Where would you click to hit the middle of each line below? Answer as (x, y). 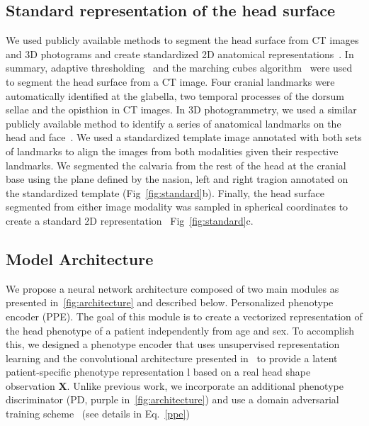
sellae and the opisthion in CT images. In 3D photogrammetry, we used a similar (181, 110)
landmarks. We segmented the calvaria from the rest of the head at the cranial (176, 165)
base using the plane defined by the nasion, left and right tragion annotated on (177, 179)
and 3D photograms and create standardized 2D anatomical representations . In (180, 54)
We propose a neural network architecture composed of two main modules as (172, 288)
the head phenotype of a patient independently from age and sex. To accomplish (180, 330)
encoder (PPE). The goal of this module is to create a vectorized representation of (184, 316)
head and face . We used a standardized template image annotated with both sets (184, 137)
